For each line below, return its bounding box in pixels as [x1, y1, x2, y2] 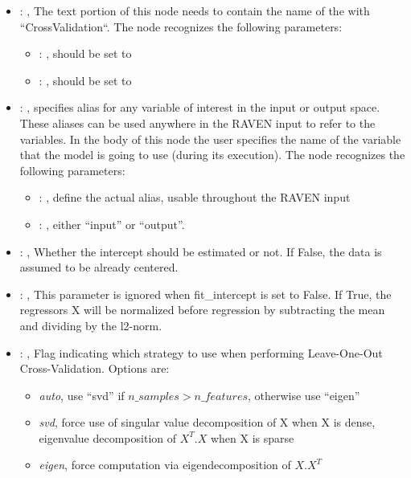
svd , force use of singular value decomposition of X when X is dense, [39, 414, 376, 431]
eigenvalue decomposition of [39, 429, 177, 446]
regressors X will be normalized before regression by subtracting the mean [19, 301, 385, 318]
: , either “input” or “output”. [39, 215, 185, 232]
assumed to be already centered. [19, 259, 179, 276]
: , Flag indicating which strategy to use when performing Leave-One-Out [19, 344, 383, 361]
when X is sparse [210, 429, 294, 446]
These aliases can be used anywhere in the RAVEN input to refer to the [19, 114, 376, 131]
